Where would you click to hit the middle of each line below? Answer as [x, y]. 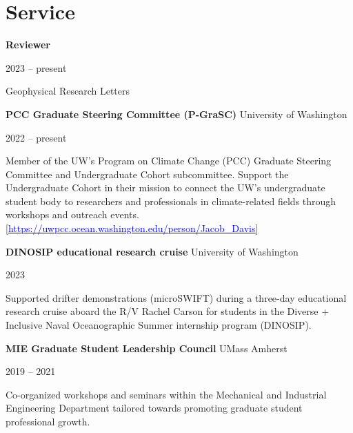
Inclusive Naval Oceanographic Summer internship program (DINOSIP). [159, 325]
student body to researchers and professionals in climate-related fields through [171, 201]
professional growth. [48, 421]
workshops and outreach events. [72, 214]
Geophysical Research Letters [68, 91]
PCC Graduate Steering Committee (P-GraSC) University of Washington [176, 114]
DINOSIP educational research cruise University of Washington [152, 251]
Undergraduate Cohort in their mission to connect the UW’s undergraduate [165, 187]
